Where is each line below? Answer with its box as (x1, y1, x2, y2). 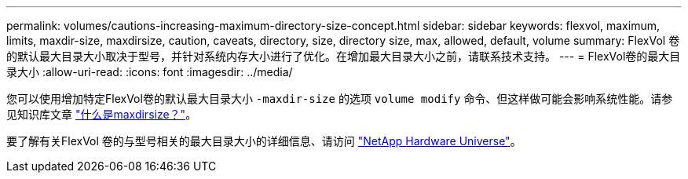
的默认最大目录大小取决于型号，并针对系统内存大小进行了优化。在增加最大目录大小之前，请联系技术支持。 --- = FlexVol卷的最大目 (6, 49, 681, 63)
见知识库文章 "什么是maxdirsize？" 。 (6, 108, 197, 121)
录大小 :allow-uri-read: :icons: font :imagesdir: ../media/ (6, 65, 293, 79)
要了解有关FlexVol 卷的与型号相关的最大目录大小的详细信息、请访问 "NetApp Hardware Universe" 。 (6, 134, 521, 148)
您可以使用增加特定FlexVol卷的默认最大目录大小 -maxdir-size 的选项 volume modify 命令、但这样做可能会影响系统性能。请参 (6, 92, 673, 105)
